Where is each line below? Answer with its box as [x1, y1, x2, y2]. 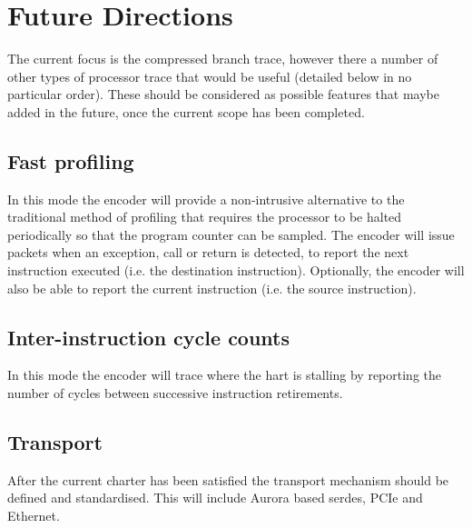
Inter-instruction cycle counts [7, 323, 290, 351]
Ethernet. [7, 506, 60, 525]
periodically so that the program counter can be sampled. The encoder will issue [7, 224, 455, 244]
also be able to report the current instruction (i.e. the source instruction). [7, 278, 417, 297]
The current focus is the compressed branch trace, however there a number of [7, 49, 438, 68]
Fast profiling [7, 146, 134, 174]
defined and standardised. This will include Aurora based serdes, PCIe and [7, 488, 423, 507]
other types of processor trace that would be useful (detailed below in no [7, 66, 412, 85]
